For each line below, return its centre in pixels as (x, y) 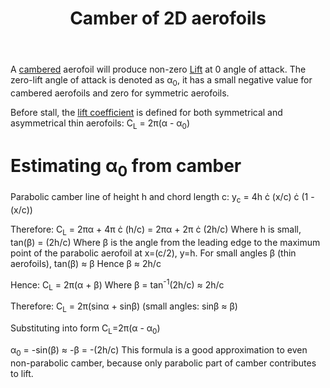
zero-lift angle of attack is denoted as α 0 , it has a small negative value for (161, 81)
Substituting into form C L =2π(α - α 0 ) (85, 329)
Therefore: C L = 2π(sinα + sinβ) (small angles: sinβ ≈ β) (124, 307)
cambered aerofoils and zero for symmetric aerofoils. (120, 93)
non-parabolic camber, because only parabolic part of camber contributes (163, 363)
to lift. (22, 373)
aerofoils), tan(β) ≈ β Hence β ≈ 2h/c (86, 263)
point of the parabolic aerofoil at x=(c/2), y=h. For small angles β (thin (153, 253)
